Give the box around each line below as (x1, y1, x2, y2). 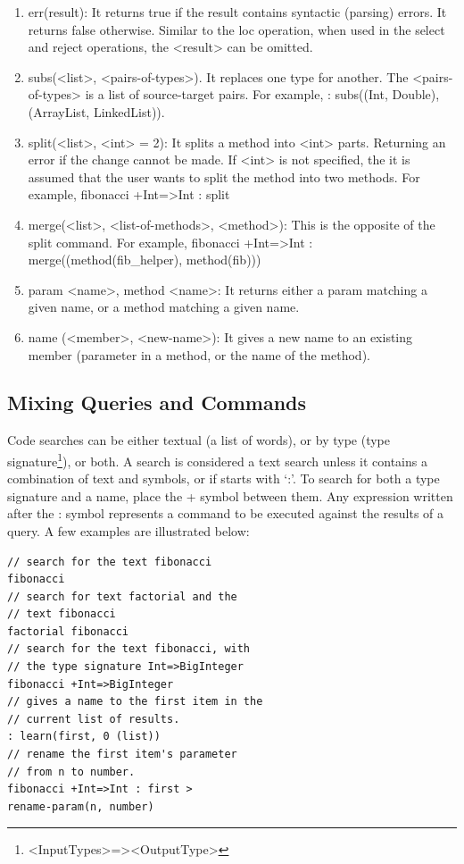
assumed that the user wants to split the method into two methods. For (28, 167, 420, 186)
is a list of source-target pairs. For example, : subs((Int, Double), (85, 85, 440, 104)
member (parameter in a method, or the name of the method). (28, 345, 370, 364)
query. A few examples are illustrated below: (7, 521, 250, 540)
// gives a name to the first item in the (7, 695, 263, 709)
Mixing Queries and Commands (7, 389, 307, 416)
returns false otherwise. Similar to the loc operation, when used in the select (28, 20, 445, 38)
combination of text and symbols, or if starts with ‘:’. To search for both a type (7, 469, 440, 488)
